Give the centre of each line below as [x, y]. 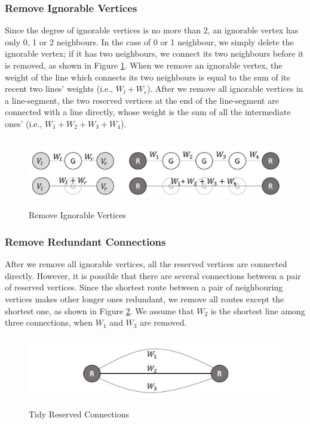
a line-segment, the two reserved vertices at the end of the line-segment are [142, 100]
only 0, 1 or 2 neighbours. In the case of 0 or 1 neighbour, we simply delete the [149, 41]
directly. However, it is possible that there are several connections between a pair [153, 275]
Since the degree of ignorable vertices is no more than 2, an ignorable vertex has [152, 30]
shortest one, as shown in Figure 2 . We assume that [99, 310]
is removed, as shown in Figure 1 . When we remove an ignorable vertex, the [144, 65]
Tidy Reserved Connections [79, 414]
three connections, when [49, 322]
